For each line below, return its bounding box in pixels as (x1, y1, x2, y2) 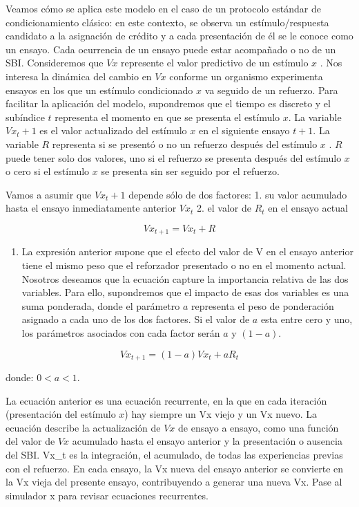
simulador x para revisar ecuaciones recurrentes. (6, 488, 208, 502)
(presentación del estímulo (6, 407, 116, 421)
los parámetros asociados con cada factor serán (21, 325, 220, 340)
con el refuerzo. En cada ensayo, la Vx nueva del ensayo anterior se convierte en (6, 461, 344, 475)
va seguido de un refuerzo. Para (204, 82, 338, 97)
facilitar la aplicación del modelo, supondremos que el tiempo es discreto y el (6, 96, 331, 111)
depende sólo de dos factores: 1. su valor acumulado (128, 187, 347, 201)
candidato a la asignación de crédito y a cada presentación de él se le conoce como (6, 28, 353, 43)
